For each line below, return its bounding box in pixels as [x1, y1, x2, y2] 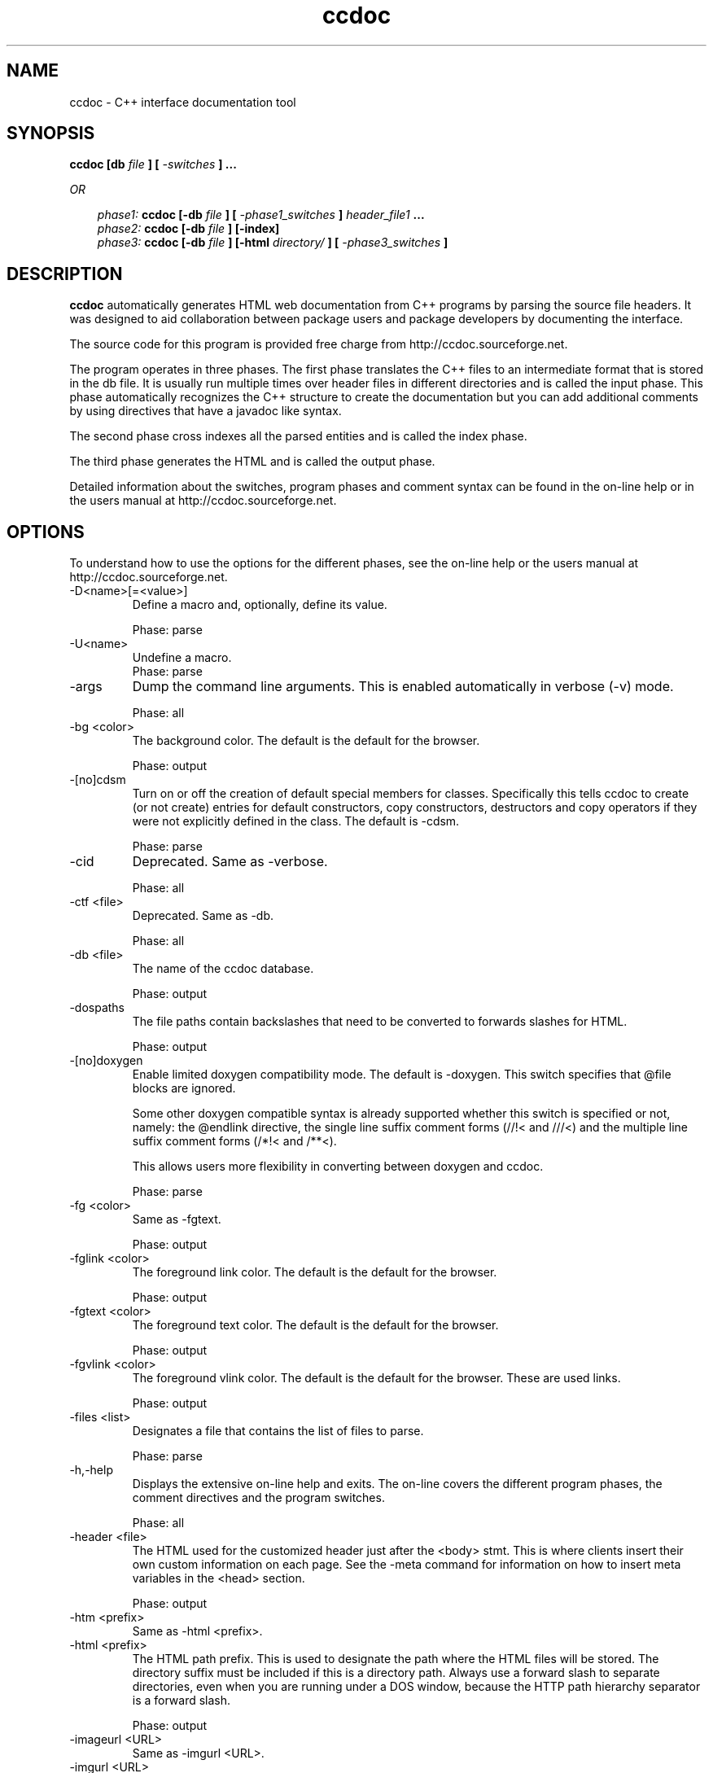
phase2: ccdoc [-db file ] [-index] [97, 221, 280, 236]
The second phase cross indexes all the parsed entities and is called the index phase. [69, 429, 527, 444]
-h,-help [69, 1463, 113, 1477]
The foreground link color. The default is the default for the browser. [132, 1265, 497, 1280]
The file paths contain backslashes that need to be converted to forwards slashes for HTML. [132, 1014, 628, 1029]
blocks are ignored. [132, 1081, 236, 1096]
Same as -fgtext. [132, 1212, 221, 1227]
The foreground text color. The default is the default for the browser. [132, 1318, 499, 1333]
